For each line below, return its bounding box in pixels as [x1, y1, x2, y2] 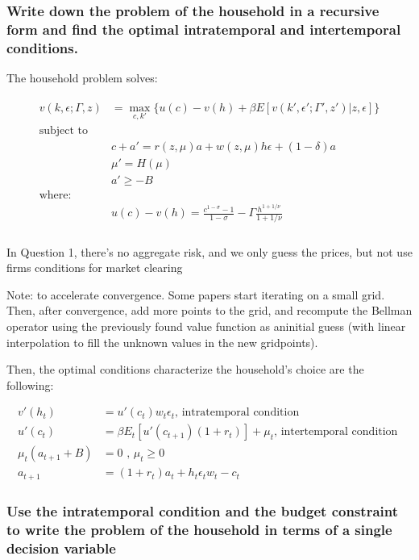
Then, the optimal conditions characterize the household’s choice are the [6, 361, 364, 378]
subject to [39, 124, 88, 136]
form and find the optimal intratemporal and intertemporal [6, 19, 401, 39]
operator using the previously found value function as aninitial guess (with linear [6, 317, 406, 334]
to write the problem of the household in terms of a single [6, 519, 392, 539]
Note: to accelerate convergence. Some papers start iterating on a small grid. [6, 286, 385, 303]
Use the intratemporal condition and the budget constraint [6, 500, 398, 520]
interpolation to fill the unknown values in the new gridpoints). [6, 333, 318, 350]
